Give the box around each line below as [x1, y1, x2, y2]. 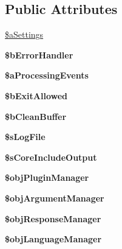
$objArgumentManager [5, 191, 104, 204]
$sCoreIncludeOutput [5, 150, 97, 163]
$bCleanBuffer [5, 110, 67, 122]
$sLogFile [5, 130, 46, 143]
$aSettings [5, 28, 44, 41]
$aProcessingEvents [5, 69, 89, 82]
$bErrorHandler [5, 48, 73, 61]
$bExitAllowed [5, 89, 68, 102]
